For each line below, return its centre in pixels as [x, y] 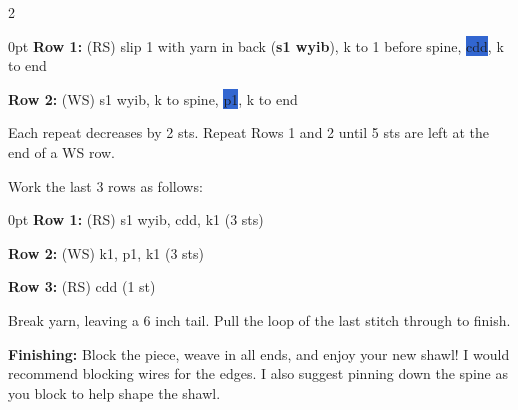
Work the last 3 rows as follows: [105, 185]
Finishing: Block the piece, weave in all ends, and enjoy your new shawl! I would [259, 353]
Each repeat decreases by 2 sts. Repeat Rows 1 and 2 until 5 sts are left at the [249, 132]
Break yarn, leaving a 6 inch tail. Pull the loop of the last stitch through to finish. [259, 319]
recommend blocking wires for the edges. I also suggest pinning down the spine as [258, 373]
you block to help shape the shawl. [114, 392]
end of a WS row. [61, 151]
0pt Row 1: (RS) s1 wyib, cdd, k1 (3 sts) [136, 219]
